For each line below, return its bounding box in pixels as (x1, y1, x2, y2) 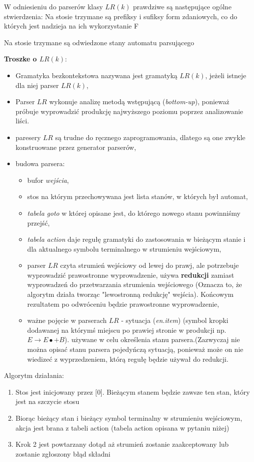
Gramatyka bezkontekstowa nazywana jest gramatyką (15, 70, 178, 80)
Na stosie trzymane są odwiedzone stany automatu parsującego (4, 37, 194, 47)
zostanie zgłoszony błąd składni (15, 448, 111, 459)
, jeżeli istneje (205, 70, 247, 80)
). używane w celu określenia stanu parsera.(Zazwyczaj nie (64, 334, 240, 345)
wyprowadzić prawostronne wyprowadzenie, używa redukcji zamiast (27, 269, 234, 280)
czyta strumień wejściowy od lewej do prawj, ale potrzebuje (60, 260, 239, 270)
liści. (15, 115, 29, 126)
